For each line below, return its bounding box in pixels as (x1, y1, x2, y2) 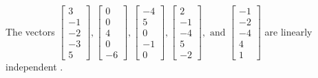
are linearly (264, 24, 312, 38)
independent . (6, 60, 63, 74)
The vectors (6, 24, 55, 38)
